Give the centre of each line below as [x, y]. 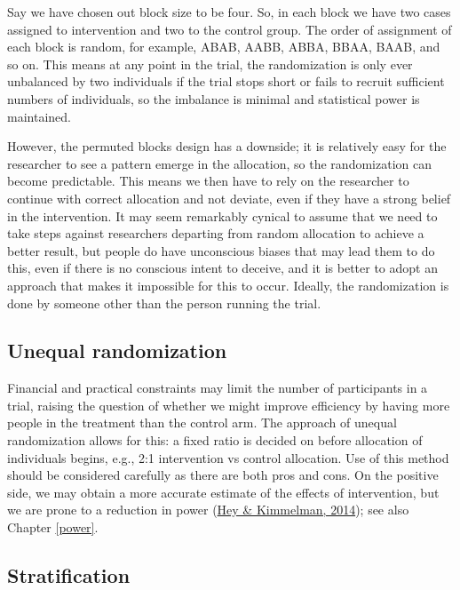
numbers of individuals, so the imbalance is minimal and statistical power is [214, 98]
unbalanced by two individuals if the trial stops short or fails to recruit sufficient [226, 81]
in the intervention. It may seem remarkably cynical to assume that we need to [222, 215]
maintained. [39, 116]
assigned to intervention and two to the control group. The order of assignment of [230, 29]
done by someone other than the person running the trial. [164, 303]
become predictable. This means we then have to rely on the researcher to [208, 181]
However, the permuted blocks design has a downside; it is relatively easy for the [227, 146]
